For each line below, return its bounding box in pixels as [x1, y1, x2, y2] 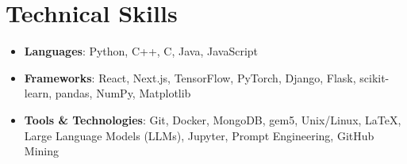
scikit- [359, 69, 390, 86]
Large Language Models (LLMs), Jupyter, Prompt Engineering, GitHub [24, 127, 374, 143]
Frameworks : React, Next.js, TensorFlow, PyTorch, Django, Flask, [24, 69, 356, 86]
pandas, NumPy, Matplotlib [55, 85, 191, 101]
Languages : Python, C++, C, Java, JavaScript [24, 43, 259, 59]
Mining [24, 143, 59, 159]
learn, [24, 85, 52, 101]
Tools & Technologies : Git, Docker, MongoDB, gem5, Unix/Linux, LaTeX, [24, 111, 401, 128]
